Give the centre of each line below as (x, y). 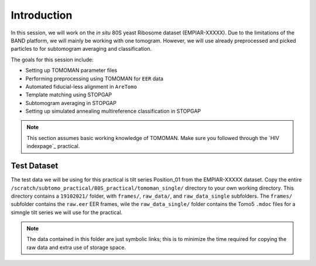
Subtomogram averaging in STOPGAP (71, 103)
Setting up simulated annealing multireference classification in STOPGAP (113, 111)
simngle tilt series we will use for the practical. (67, 212)
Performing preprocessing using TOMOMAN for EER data (95, 78)
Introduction (42, 15)
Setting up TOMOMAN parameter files (71, 71)
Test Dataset (35, 166)
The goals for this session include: (52, 60)
